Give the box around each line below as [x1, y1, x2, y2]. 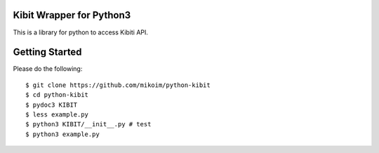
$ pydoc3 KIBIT [25, 100, 78, 109]
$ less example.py [25, 110, 89, 119]
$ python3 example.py [25, 130, 100, 138]
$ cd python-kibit [25, 91, 89, 99]
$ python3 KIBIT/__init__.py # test [25, 120, 152, 128]
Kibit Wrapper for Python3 [13, 9, 131, 21]
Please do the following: [13, 65, 83, 73]
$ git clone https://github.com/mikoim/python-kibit [25, 81, 211, 89]
